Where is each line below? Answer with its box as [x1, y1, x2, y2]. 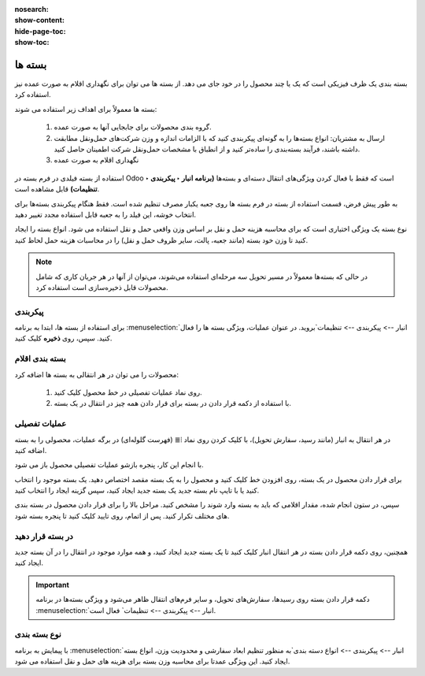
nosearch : [14, 5, 49, 13]
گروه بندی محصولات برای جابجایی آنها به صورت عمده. [54, 122, 212, 132]
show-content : [14, 16, 65, 25]
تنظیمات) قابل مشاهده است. [14, 184, 100, 194]
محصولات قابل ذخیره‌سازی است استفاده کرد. [35, 282, 168, 292]
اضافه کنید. [14, 445, 47, 455]
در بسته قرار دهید [14, 530, 74, 541]
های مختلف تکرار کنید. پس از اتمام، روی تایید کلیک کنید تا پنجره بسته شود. [14, 511, 230, 520]
